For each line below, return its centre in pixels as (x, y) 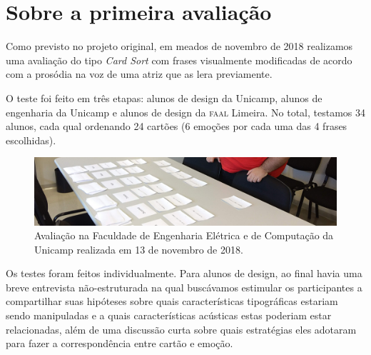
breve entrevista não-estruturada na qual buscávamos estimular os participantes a (184, 287)
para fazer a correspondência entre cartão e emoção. (120, 343)
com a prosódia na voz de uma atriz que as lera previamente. (139, 74)
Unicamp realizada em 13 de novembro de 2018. (139, 249)
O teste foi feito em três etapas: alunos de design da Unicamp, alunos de (164, 97)
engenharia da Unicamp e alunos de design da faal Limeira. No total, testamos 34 (186, 112)
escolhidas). (31, 140)
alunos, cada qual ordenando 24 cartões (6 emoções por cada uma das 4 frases (177, 126)
